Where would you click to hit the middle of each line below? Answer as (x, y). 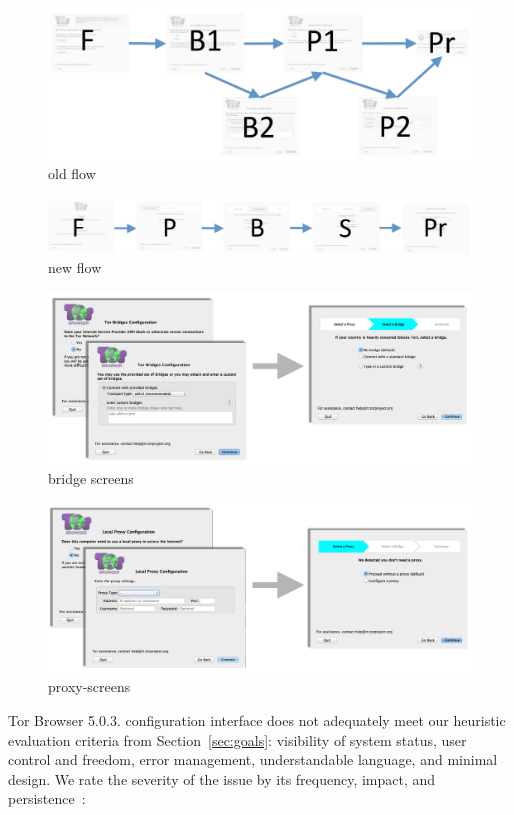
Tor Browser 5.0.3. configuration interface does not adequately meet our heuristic (257, 720)
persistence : (47, 798)
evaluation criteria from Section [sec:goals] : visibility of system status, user (237, 739)
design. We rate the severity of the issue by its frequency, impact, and (222, 778)
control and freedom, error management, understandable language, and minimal (253, 759)
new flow (75, 267)
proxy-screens (89, 686)
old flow (72, 173)
